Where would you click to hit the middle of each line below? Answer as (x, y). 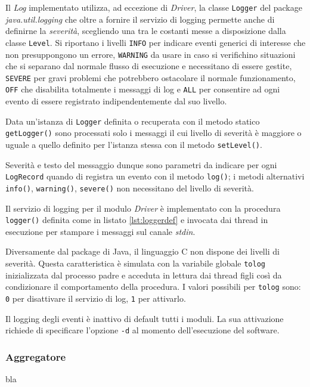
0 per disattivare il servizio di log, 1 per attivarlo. (96, 298)
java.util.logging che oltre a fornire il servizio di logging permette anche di (140, 19)
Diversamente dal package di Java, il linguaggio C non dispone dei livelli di (142, 251)
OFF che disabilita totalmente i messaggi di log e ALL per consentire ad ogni (143, 89)
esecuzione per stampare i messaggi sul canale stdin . (100, 231)
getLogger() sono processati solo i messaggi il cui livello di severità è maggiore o (154, 133)
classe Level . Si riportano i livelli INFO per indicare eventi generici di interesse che (156, 42)
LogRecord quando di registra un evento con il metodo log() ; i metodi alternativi (155, 176)
